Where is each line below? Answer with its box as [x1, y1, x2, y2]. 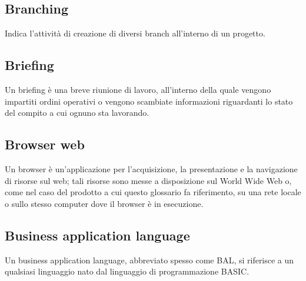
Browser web [5, 135, 85, 153]
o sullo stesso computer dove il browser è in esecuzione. [5, 197, 204, 209]
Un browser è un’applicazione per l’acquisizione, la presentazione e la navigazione [5, 162, 298, 175]
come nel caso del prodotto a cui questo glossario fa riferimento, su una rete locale [5, 186, 301, 198]
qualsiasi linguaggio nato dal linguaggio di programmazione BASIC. [5, 265, 250, 277]
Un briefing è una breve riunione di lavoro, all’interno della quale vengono [5, 83, 271, 95]
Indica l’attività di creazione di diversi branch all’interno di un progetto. [5, 27, 265, 39]
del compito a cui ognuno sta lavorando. [5, 106, 149, 119]
